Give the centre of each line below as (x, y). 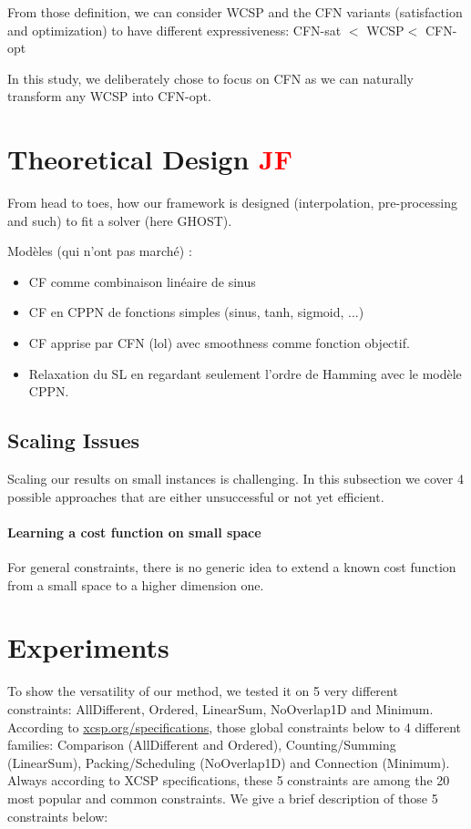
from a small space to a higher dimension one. (136, 584)
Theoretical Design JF (150, 159)
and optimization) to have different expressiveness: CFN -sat (174, 30)
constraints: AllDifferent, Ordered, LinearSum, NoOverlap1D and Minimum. (220, 708)
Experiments (88, 647)
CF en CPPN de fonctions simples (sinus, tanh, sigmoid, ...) (196, 312)
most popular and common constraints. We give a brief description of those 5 (223, 798)
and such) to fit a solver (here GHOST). (120, 220)
